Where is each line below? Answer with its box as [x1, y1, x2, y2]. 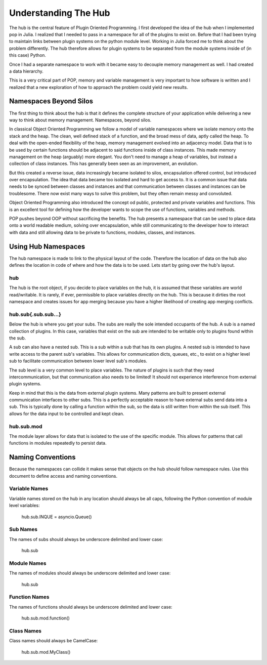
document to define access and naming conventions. [9, 473, 118, 479]
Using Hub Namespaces [9, 242, 86, 250]
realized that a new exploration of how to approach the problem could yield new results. [9, 84, 188, 90]
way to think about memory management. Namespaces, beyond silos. [9, 117, 152, 123]
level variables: [9, 502, 40, 508]
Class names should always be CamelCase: [9, 638, 98, 644]
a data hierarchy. [9, 68, 44, 74]
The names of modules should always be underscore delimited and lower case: [9, 570, 171, 576]
